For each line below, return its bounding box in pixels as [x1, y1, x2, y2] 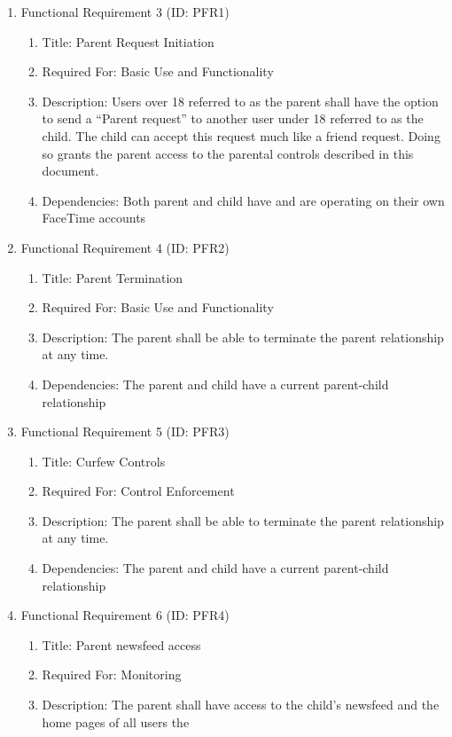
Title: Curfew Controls [42, 451, 166, 470]
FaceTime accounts [42, 208, 146, 227]
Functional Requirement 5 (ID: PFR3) [20, 422, 230, 441]
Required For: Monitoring [42, 665, 182, 684]
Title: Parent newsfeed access [42, 635, 201, 654]
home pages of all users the [42, 712, 190, 731]
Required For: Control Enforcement [42, 482, 235, 500]
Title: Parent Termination [42, 268, 183, 286]
